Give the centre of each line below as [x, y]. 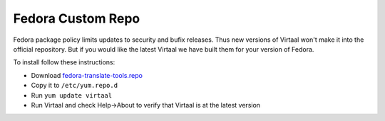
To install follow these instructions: [64, 62]
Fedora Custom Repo [77, 18]
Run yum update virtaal [72, 95]
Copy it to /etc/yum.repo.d [74, 86]
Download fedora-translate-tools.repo [87, 75]
